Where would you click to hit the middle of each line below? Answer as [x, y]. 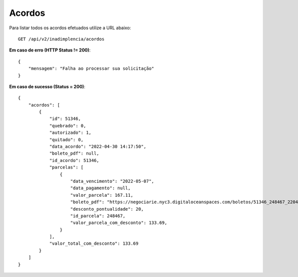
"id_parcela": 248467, [98, 216]
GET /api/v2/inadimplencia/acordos [61, 39]
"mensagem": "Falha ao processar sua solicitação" [91, 69]
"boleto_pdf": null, [74, 153]
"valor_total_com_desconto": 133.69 [94, 244]
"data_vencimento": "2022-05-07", [112, 181]
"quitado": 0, [67, 139]
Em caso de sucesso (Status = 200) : [47, 86]
